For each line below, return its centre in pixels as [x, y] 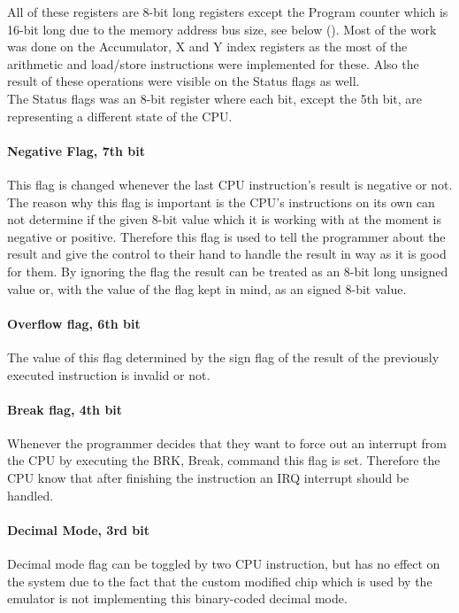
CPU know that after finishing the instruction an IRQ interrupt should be [208, 478]
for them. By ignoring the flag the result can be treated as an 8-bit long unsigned [228, 271]
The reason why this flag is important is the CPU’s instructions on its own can [221, 202]
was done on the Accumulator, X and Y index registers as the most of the [207, 47]
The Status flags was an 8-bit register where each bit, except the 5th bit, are [215, 98]
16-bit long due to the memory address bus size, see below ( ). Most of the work [222, 29]
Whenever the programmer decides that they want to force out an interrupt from [227, 442]
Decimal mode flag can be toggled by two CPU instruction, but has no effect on [224, 564]
